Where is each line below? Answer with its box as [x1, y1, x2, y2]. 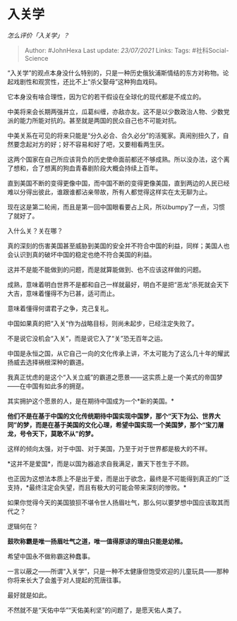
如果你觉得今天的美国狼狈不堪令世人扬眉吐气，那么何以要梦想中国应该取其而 [7, 498, 230, 507]
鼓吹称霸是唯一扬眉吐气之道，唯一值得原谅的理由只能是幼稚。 [7, 537, 187, 545]
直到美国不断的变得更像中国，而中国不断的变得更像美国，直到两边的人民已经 [7, 179, 230, 187]
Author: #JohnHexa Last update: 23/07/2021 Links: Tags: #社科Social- [24, 46, 229, 54]
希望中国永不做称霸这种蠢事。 [7, 552, 94, 560]
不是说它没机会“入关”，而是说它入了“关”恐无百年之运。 [7, 334, 167, 342]
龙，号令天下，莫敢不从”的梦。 [7, 429, 97, 438]
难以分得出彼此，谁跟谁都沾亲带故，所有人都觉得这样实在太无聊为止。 [7, 188, 212, 196]
